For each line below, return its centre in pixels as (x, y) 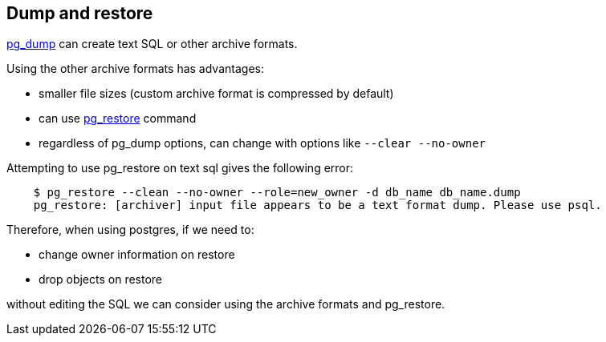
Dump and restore (80, 13)
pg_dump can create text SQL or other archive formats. (152, 44)
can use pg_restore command (118, 119)
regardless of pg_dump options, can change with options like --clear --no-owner (262, 143)
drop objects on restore (101, 280)
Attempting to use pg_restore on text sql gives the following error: (180, 168)
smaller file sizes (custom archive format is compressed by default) (216, 94)
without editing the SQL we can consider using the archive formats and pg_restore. (226, 304)
